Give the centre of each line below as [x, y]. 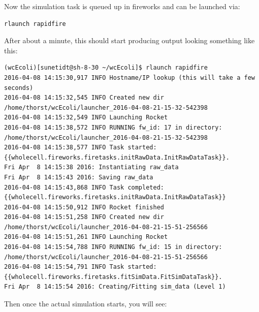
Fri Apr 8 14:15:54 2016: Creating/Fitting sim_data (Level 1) [115, 287]
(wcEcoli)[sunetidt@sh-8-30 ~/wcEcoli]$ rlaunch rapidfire [106, 68]
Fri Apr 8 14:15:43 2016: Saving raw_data [79, 177]
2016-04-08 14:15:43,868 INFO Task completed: [84, 187]
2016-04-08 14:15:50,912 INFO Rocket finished [84, 207]
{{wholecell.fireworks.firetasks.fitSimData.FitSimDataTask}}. [113, 277]
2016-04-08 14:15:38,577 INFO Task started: [80, 148]
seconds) [19, 88]
